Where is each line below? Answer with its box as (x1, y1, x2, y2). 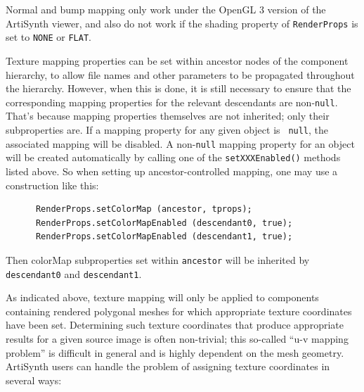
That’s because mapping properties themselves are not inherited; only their (6, 108, 330, 123)
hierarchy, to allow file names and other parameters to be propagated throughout (6, 67, 355, 82)
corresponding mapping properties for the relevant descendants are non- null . (6, 94, 338, 109)
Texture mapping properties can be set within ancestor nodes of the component (6, 53, 349, 68)
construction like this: (6, 177, 99, 192)
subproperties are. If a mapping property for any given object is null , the (6, 122, 329, 137)
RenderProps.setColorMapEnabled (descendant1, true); (35, 232, 293, 242)
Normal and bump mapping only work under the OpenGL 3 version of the (6, 2, 326, 16)
